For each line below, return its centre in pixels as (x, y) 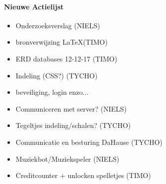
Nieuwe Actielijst (34, 6)
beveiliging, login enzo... (52, 92)
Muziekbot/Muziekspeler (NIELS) (67, 158)
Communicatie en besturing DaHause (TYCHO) (89, 142)
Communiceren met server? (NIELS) (71, 108)
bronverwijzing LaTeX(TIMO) (62, 42)
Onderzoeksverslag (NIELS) (58, 25)
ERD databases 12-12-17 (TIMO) (66, 58)
